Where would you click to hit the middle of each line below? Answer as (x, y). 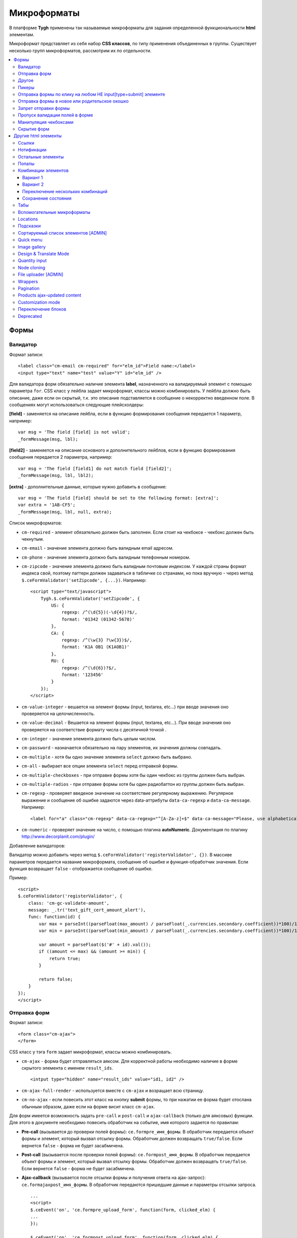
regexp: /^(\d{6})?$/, (89, 668)
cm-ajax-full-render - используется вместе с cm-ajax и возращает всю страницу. (113, 1090)
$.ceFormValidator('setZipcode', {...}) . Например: (84, 580)
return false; (56, 979)
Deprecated (30, 316)
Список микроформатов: (36, 523)
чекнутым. (33, 539)
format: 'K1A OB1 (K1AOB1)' (96, 647)
